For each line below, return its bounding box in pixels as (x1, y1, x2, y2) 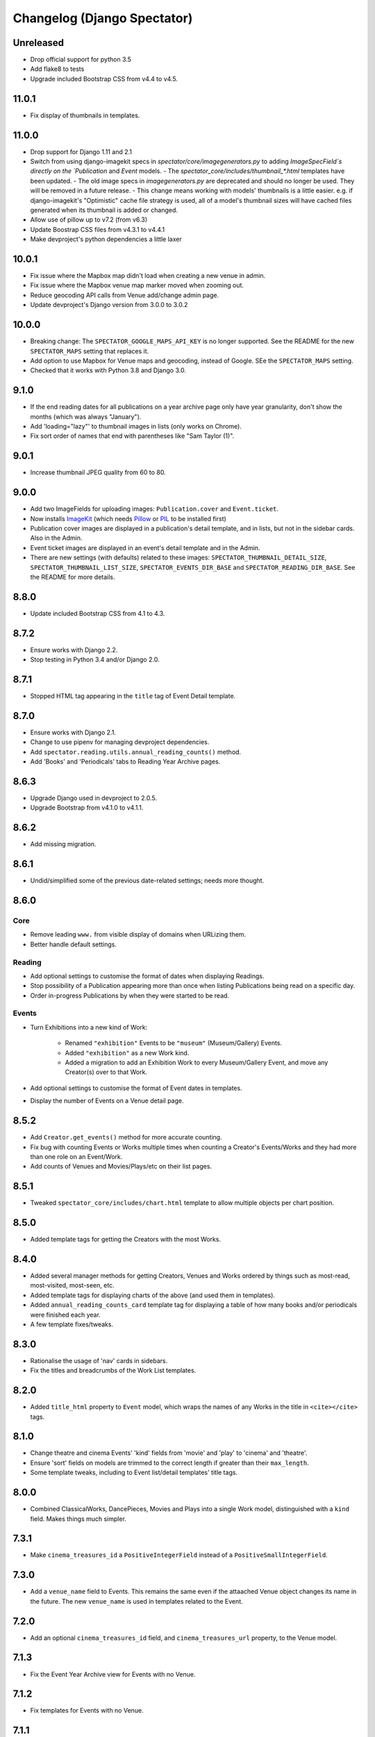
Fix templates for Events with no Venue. (30, 1706, 144, 1715)
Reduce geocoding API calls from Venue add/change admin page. (30, 290, 219, 299)
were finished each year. (30, 1310, 101, 1319)
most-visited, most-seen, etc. (30, 1281, 115, 1290)
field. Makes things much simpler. (30, 1515, 126, 1523)
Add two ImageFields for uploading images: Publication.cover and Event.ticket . (30, 504, 279, 513)
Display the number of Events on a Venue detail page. (30, 1096, 184, 1105)
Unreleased (12, 37, 65, 49)
